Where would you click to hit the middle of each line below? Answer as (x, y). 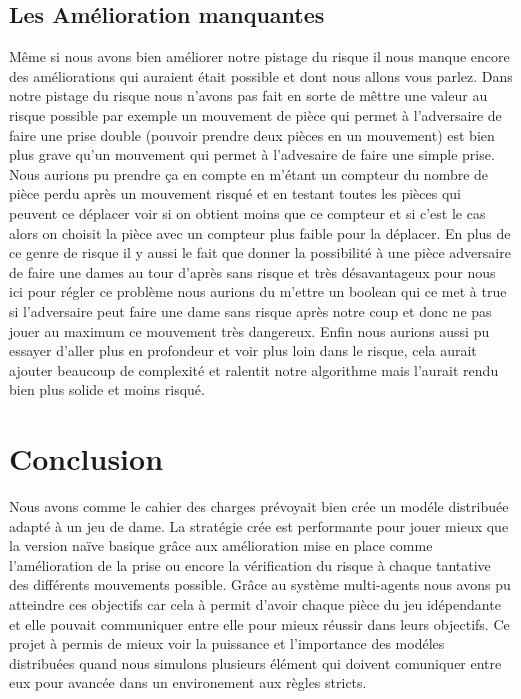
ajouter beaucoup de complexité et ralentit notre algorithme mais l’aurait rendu (254, 369)
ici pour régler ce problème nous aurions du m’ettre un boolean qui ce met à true (258, 291)
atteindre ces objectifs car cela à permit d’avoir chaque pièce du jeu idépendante (255, 603)
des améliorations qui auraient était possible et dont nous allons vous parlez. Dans (261, 75)
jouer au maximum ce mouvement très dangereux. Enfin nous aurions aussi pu (249, 330)
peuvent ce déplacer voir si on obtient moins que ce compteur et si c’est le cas (247, 212)
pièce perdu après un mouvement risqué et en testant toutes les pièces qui (235, 193)
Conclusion (86, 458)
